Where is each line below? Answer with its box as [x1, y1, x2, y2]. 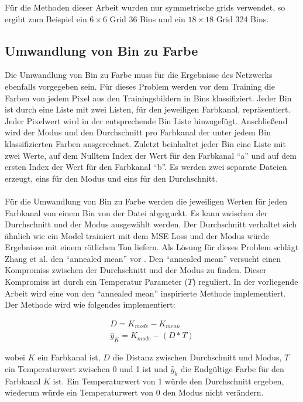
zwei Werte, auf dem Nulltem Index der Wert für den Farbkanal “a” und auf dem [5, 149, 297, 161]
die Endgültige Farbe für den [180, 362, 284, 374]
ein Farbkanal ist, [37, 351, 101, 363]
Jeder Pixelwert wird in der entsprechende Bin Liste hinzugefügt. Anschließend [5, 114, 288, 127]
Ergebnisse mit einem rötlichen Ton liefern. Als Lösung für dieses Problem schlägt [5, 241, 299, 253]
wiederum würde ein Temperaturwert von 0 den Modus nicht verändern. [5, 386, 264, 398]
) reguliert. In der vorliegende [192, 275, 298, 288]
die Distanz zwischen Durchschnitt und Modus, [112, 351, 282, 363]
